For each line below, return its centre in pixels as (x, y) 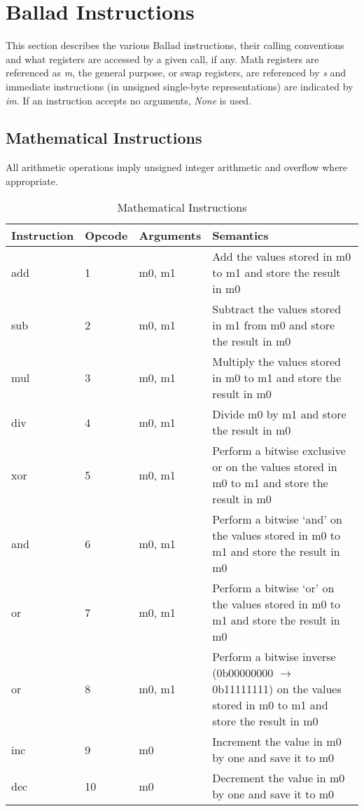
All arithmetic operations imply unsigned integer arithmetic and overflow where (177, 167)
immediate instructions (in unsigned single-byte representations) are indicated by (180, 86)
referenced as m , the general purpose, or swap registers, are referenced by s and (176, 73)
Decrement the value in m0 (279, 778)
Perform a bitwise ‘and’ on (277, 519)
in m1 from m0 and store (274, 325)
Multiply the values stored (276, 362)
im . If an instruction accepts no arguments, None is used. (129, 100)
